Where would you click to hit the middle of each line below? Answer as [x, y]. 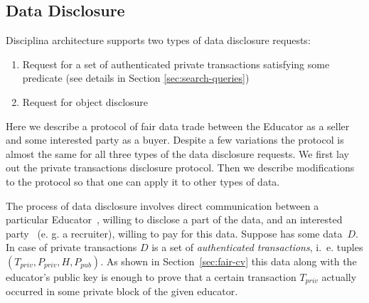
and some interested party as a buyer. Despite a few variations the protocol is [175, 140]
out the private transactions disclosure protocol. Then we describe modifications [180, 168]
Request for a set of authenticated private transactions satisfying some [176, 64]
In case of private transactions [71, 247]
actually [339, 276]
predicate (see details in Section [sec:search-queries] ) [136, 78]
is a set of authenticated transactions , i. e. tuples [257, 247]
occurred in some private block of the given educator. [122, 291]
